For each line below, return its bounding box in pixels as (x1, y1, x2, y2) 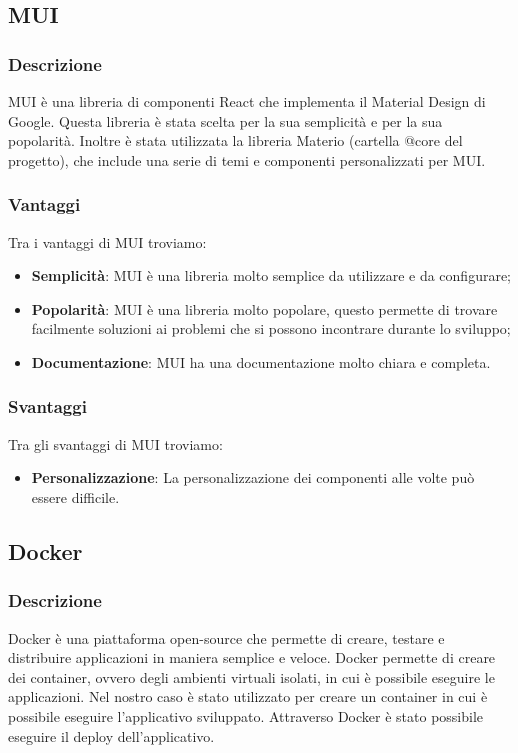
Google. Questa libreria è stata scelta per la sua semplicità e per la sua (8, 110, 443, 131)
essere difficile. (31, 486, 120, 507)
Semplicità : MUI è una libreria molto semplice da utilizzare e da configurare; (31, 265, 511, 286)
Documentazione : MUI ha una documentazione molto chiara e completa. (31, 351, 491, 372)
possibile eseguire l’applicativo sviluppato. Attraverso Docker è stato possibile (8, 705, 484, 726)
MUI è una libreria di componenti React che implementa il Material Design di (8, 91, 486, 111)
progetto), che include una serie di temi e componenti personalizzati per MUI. (8, 149, 486, 170)
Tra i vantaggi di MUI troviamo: (8, 231, 207, 252)
